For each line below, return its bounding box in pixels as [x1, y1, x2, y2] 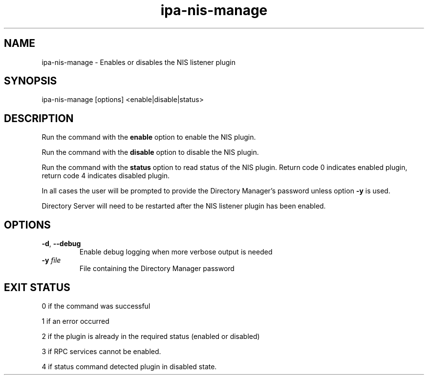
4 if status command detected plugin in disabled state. [42, 362, 217, 371]
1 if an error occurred [42, 316, 109, 325]
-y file [42, 256, 61, 265]
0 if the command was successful [42, 301, 150, 310]
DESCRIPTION [4, 112, 74, 125]
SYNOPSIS [4, 75, 57, 87]
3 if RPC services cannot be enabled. [42, 347, 161, 356]
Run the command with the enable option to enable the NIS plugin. [42, 133, 256, 142]
